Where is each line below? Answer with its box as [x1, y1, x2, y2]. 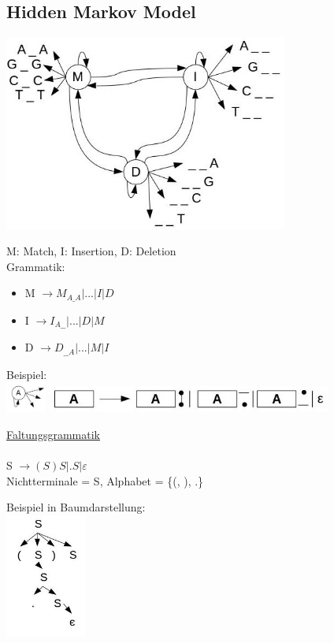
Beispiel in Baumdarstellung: [6, 499, 146, 515]
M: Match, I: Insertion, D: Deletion [6, 243, 176, 259]
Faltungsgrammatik [6, 426, 100, 442]
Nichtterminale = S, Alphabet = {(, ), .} [6, 472, 204, 489]
